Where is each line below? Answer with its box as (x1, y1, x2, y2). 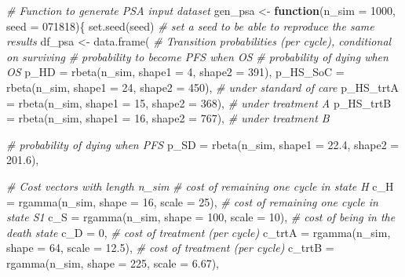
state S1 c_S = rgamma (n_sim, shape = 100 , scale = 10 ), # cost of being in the (6, 209, 396, 225)
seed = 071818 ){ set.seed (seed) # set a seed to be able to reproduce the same (6, 17, 374, 34)
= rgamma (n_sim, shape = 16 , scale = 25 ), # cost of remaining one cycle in (6, 193, 378, 210)
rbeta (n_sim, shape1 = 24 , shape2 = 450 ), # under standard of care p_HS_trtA (6, 78, 400, 95)
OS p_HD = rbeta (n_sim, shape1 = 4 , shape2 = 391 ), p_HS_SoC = (6, 64, 345, 80)
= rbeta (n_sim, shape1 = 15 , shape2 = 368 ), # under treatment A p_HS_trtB (6, 94, 392, 111)
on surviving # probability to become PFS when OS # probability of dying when (6, 48, 389, 64)
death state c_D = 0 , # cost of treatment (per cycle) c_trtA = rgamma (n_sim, (6, 224, 391, 240)
